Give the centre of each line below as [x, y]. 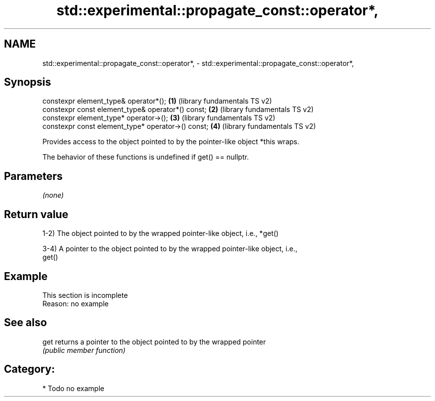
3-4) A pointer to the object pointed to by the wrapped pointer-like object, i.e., [170, 249]
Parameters [33, 176]
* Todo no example [73, 388]
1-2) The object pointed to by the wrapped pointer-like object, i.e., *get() [160, 233]
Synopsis [28, 82]
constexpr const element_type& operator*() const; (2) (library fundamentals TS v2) [178, 110]
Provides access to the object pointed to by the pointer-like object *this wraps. [171, 142]
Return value [36, 214]
